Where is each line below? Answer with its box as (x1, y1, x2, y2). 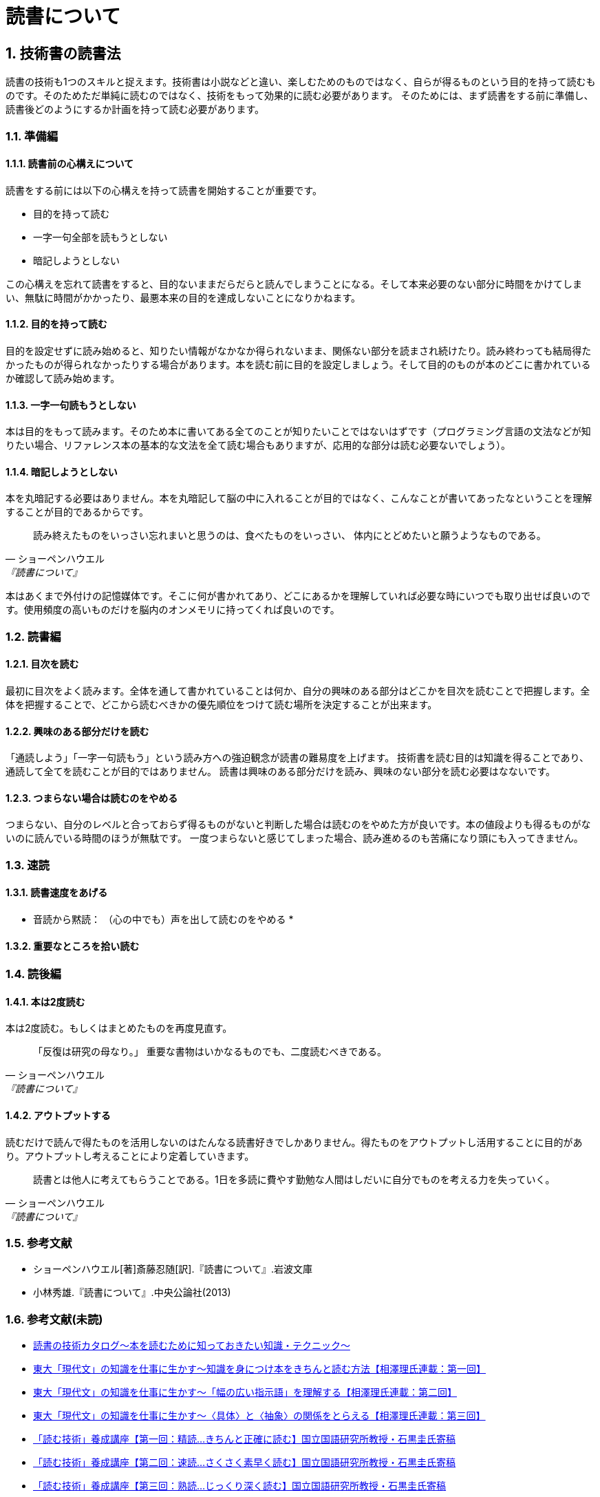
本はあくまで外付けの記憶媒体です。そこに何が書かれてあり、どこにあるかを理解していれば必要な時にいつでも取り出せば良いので (6, 590, 591, 602)
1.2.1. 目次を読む (6, 658, 79, 670)
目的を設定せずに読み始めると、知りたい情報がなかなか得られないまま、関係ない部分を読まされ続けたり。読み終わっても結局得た (6, 344, 592, 357)
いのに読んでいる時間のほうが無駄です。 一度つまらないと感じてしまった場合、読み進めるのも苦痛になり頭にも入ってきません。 (6, 832, 583, 845)
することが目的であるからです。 (6, 506, 149, 518)
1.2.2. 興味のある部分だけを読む (6, 725, 149, 737)
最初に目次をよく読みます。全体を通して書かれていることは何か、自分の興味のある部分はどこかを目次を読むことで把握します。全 (6, 685, 590, 697)
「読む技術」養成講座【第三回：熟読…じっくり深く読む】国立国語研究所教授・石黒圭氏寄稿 (33, 1480, 447, 1492)
